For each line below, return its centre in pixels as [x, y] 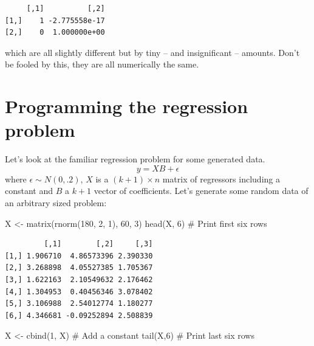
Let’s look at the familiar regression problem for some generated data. [135, 159]
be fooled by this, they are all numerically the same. [102, 64]
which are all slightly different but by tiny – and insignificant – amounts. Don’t [152, 52]
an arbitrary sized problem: [56, 203]
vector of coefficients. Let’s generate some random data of [201, 191]
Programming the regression [127, 106]
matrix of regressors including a [221, 178]
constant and [29, 191]
